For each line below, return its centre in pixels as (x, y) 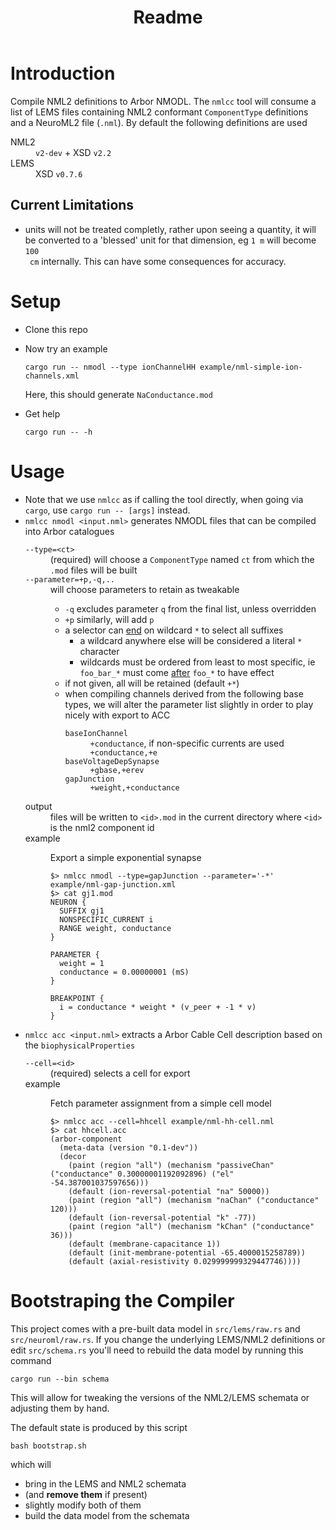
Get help (42, 413)
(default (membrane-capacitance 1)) (144, 1244)
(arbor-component (86, 1139)
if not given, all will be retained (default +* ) (152, 683)
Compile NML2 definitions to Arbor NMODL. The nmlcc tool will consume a (163, 101)
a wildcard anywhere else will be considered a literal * (191, 640)
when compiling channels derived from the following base (184, 693)
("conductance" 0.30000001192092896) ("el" (142, 1174)
